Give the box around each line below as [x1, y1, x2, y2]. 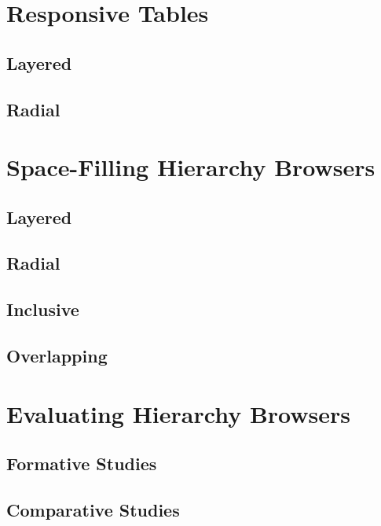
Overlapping [6, 344, 108, 368]
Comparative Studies [6, 497, 180, 521]
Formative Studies [6, 451, 157, 476]
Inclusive [6, 297, 79, 322]
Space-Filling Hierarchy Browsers [6, 151, 376, 183]
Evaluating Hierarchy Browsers [6, 397, 350, 429]
